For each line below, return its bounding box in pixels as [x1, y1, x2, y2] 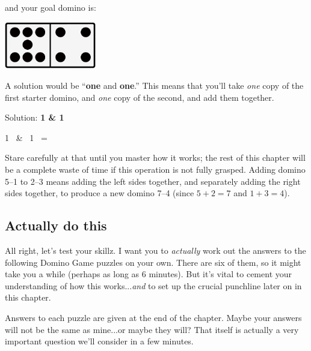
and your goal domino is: [5, 1, 96, 13]
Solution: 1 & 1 [5, 111, 64, 124]
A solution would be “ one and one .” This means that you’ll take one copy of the [5, 79, 304, 92]
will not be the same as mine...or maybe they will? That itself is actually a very [5, 323, 299, 335]
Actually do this [5, 216, 107, 235]
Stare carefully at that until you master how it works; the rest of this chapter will [5, 151, 306, 164]
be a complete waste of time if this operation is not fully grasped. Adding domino [5, 163, 306, 176]
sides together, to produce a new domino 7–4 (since [5, 187, 194, 199]
